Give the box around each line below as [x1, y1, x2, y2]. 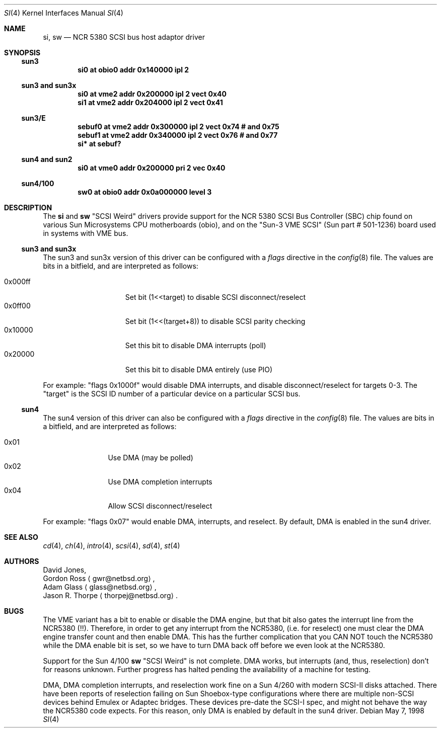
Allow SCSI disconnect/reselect [108, 502, 212, 510]
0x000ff [4, 277, 31, 286]
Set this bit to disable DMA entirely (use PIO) [125, 365, 273, 374]
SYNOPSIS [4, 48, 41, 57]
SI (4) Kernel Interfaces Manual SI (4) [4, 9, 123, 17]
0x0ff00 [4, 301, 31, 310]
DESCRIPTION [4, 203, 52, 212]
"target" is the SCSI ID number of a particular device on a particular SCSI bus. [43, 389, 301, 398]
